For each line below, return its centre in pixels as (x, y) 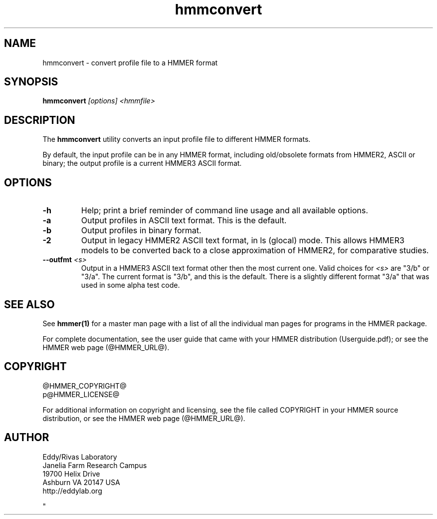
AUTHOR (27, 438)
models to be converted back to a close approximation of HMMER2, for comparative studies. (255, 251)
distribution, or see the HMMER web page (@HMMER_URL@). (144, 418)
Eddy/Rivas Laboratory (80, 457)
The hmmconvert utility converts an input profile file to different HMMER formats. (177, 139)
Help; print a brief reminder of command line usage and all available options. (224, 211)
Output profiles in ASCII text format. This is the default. (184, 221)
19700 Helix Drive (71, 474)
